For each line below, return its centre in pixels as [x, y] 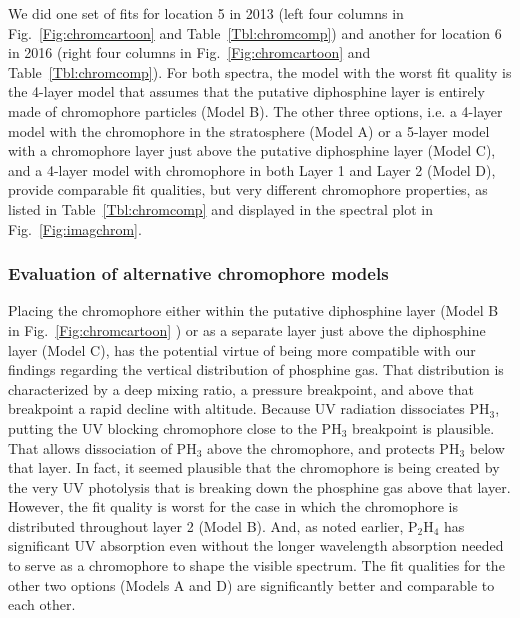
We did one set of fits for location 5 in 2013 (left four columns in [206, 13]
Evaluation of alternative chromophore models [198, 273]
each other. [42, 604]
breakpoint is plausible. [423, 427]
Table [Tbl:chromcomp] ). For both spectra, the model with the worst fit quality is [260, 71]
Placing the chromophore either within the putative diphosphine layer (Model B [253, 310]
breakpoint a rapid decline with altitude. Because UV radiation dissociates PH [249, 408]
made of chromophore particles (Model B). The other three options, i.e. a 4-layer [255, 110]
